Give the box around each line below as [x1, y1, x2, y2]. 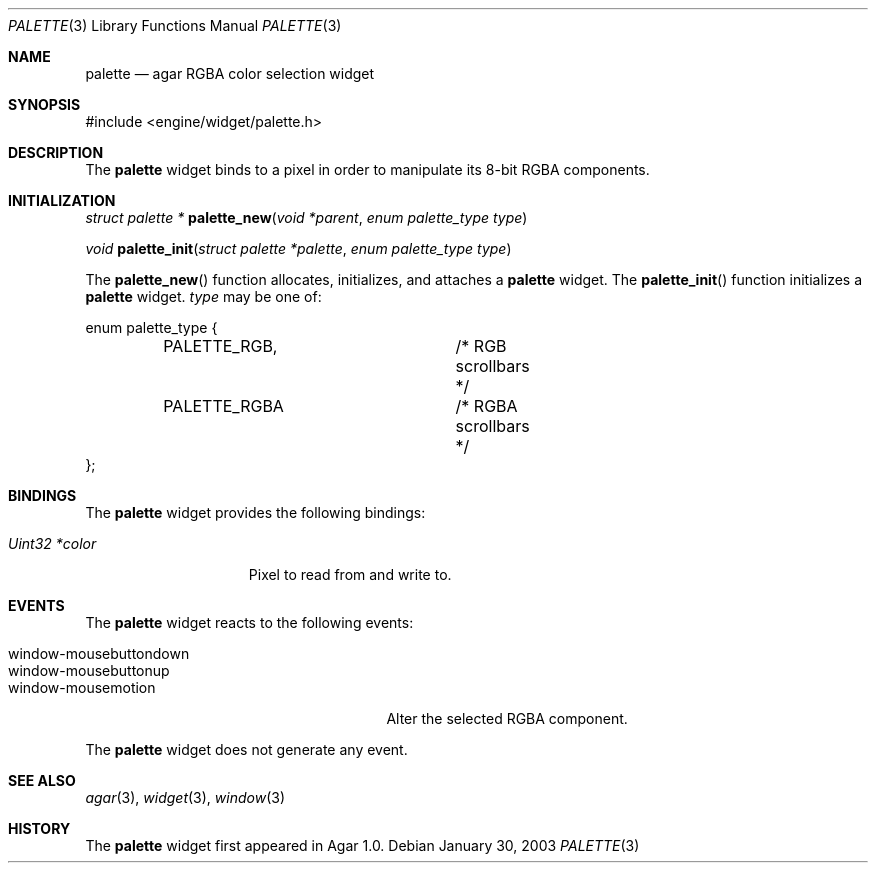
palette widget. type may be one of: [85, 288, 322, 305]
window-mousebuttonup [8, 662, 170, 679]
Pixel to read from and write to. [248, 566, 452, 583]
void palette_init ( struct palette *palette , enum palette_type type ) [85, 240, 512, 257]
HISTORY [8, 820, 71, 837]
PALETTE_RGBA [163, 396, 284, 416]
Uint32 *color [8, 535, 97, 552]
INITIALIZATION [8, 192, 116, 209]
